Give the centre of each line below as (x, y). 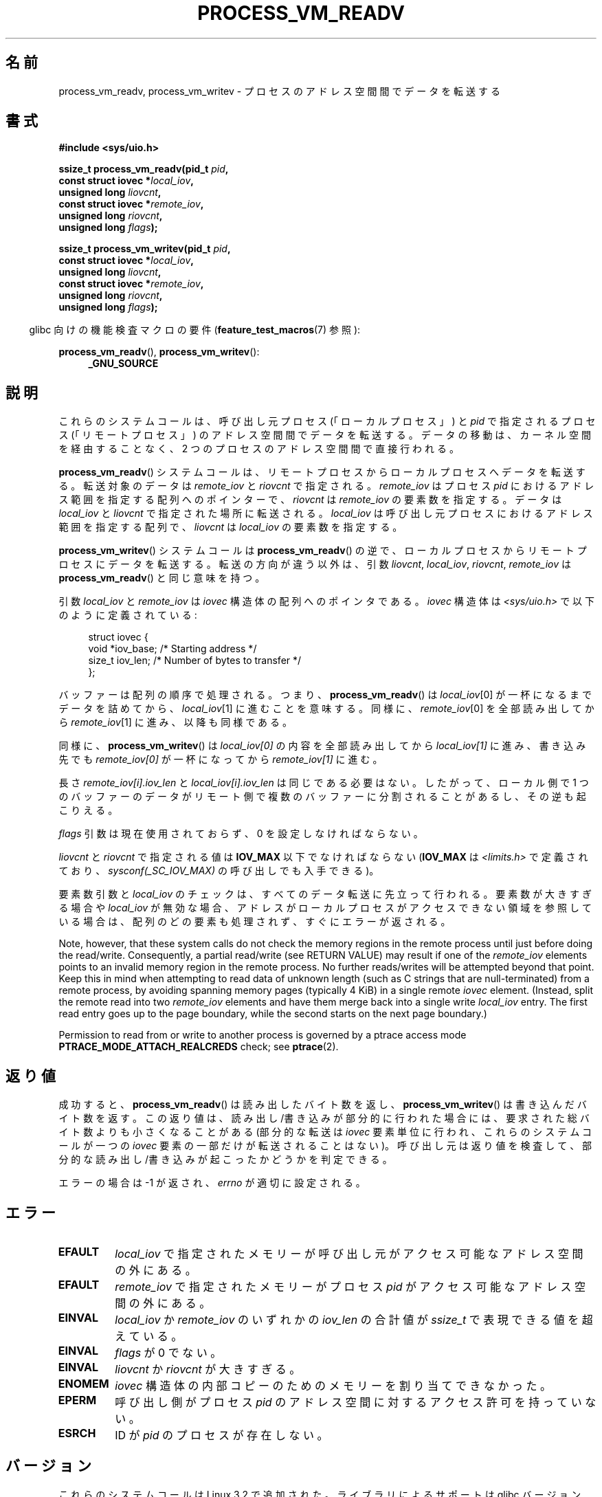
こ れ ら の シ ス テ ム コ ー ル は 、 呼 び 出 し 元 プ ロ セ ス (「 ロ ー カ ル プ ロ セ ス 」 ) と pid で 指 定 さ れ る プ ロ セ (327, 421)
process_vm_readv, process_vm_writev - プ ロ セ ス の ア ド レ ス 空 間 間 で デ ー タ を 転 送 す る (279, 91)
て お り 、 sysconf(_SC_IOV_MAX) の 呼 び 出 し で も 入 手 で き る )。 (219, 871)
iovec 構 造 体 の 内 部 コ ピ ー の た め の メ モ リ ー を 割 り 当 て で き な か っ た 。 (333, 1385)
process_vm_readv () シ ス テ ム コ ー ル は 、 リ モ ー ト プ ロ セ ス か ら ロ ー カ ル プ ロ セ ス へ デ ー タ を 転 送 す (322, 472)
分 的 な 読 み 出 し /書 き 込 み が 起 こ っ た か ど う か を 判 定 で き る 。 (225, 1160)
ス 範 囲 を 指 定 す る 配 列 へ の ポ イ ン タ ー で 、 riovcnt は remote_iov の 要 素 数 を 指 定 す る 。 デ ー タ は (310, 500)
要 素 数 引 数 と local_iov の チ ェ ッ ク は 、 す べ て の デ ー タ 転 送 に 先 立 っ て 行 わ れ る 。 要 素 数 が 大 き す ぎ (325, 894)
